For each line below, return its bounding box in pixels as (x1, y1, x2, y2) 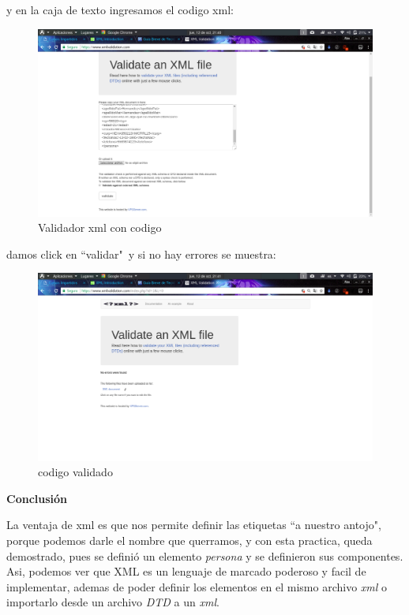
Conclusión (6, 490, 68, 506)
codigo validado (38, 464, 113, 480)
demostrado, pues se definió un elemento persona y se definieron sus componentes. (6, 547, 403, 564)
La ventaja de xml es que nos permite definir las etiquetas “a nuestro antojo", (6, 516, 381, 533)
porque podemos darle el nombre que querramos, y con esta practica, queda (6, 531, 373, 548)
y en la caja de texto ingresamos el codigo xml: (6, 2, 234, 17)
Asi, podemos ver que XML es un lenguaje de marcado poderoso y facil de (6, 563, 366, 580)
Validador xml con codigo (38, 219, 162, 236)
